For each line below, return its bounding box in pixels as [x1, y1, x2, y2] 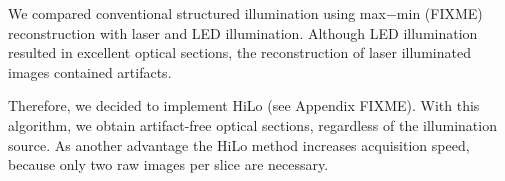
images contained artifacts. [8, 61, 172, 82]
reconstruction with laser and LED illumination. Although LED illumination [8, 22, 478, 43]
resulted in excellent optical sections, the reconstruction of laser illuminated [8, 42, 471, 63]
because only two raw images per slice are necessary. [8, 154, 329, 175]
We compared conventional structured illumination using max [8, 3, 386, 23]
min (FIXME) [396, 3, 483, 23]
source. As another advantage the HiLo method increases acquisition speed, [8, 134, 470, 155]
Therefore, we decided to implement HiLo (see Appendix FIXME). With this [8, 95, 480, 116]
